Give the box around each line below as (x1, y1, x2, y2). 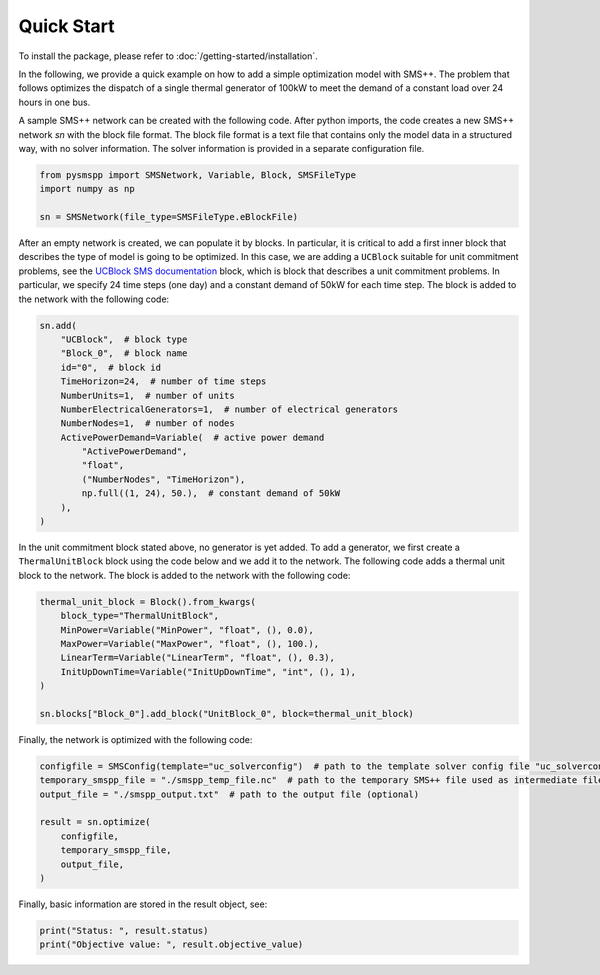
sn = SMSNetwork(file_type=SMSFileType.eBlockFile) (39, 211, 299, 223)
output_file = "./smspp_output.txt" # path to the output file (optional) (39, 788, 420, 800)
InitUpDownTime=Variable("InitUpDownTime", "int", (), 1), (60, 666, 357, 677)
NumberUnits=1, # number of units (60, 390, 235, 401)
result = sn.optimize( (39, 816, 151, 828)
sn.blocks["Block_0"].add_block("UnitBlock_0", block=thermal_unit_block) (39, 708, 415, 719)
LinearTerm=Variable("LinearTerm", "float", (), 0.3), (60, 652, 335, 664)
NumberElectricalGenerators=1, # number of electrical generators (60, 403, 399, 415)
